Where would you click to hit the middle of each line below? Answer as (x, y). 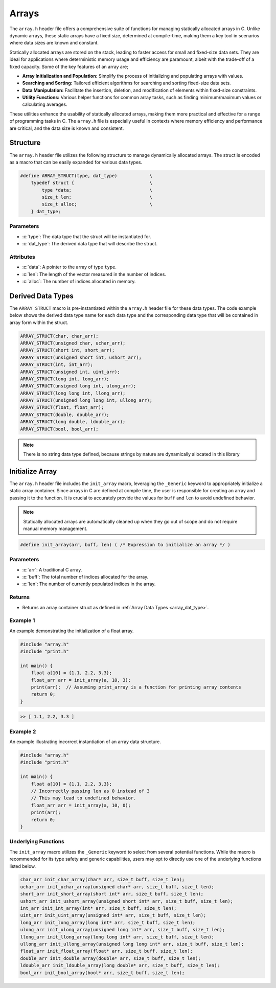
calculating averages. (45, 104)
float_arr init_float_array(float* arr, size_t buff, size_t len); (107, 951)
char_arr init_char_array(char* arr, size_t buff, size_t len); (102, 880)
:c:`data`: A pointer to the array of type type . (70, 267)
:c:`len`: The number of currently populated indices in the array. (89, 584)
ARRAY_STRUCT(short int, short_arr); (67, 350)
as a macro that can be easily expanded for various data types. (76, 162)
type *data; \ (97, 190)
